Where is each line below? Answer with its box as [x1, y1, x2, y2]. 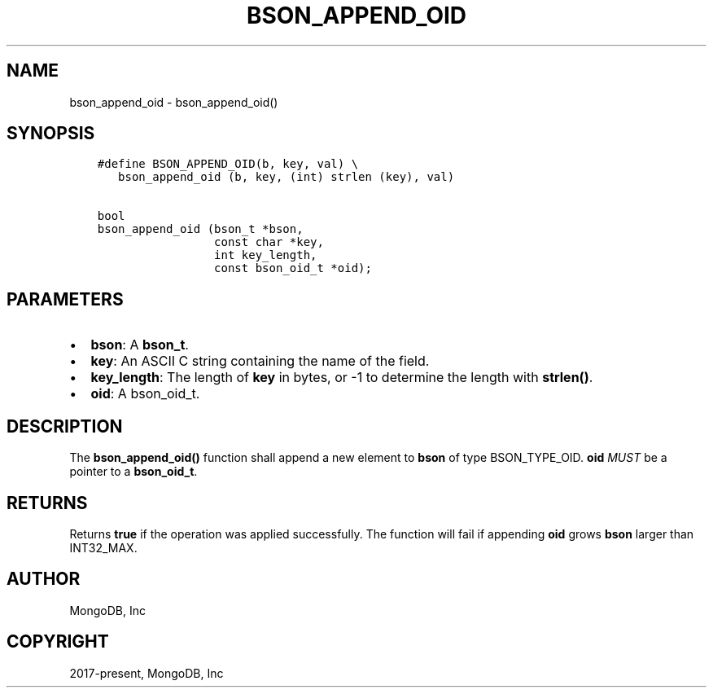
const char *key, [214, 235, 324, 249]
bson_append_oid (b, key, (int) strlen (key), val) [118, 170, 455, 184]
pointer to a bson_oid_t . [69, 464, 198, 479]
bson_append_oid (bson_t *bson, [97, 222, 304, 236]
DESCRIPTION [7, 415, 123, 437]
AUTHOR [7, 569, 81, 590]
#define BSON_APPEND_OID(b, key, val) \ [97, 157, 359, 171]
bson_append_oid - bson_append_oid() [69, 94, 278, 109]
